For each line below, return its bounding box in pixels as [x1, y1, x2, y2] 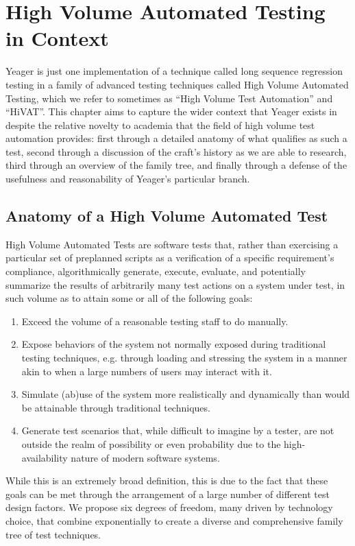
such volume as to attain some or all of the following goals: [5, 291, 253, 305]
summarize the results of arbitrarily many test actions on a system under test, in [5, 277, 345, 292]
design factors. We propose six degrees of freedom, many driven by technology [5, 500, 333, 514]
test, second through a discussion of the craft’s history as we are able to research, [5, 144, 347, 158]
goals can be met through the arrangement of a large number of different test [5, 486, 330, 501]
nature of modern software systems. [71, 450, 220, 464]
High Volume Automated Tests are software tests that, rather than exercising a [5, 237, 339, 251]
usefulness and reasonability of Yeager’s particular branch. [5, 171, 250, 186]
